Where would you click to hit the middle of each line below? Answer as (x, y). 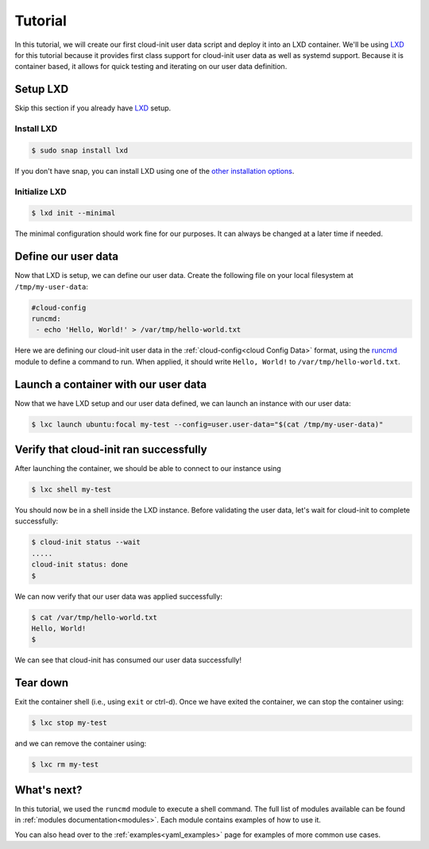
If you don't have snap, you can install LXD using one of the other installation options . (155, 171)
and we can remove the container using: (81, 743)
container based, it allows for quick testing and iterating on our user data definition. (151, 67)
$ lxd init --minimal (73, 213)
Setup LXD (42, 89)
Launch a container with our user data (110, 384)
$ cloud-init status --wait (86, 542)
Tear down (42, 683)
